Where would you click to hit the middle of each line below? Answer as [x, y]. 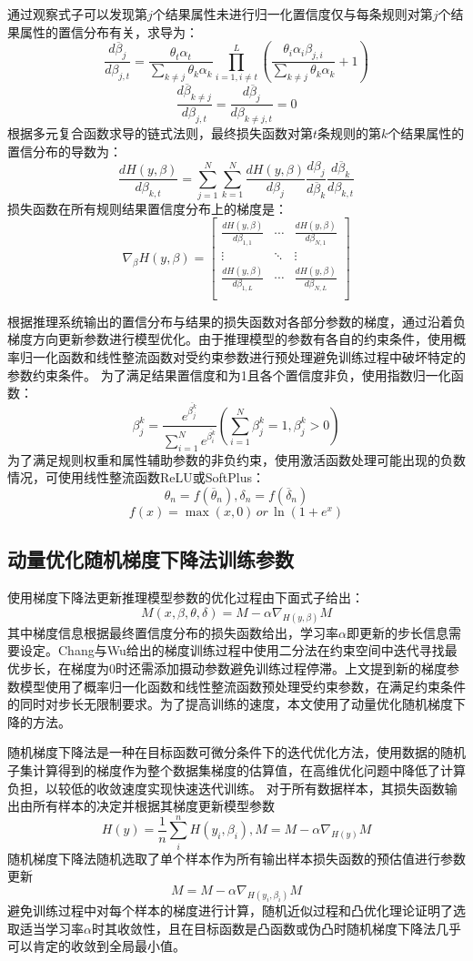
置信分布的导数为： [65, 151]
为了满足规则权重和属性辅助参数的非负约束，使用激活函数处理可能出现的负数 [236, 459]
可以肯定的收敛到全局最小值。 [96, 946]
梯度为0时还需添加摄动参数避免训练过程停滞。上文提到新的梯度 [258, 668]
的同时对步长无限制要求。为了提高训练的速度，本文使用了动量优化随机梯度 [230, 704]
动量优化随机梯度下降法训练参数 [151, 559]
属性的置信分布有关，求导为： [109, 31]
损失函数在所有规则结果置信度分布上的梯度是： [147, 208]
